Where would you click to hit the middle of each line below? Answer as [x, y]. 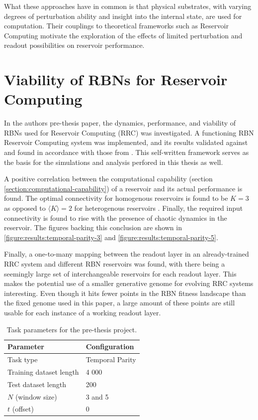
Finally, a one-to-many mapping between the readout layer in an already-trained [127, 254]
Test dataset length [37, 384]
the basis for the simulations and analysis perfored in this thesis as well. [114, 162]
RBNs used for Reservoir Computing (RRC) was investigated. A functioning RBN [129, 132]
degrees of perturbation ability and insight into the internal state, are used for [123, 16]
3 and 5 [97, 396]
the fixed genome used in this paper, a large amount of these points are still [120, 303]
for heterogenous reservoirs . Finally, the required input [159, 208]
